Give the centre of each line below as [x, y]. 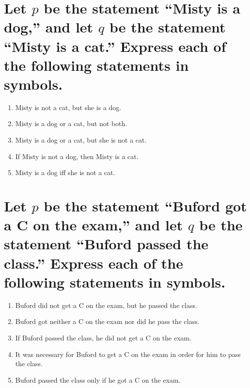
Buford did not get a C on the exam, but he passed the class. [106, 305]
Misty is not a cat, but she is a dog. [68, 107]
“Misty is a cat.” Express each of [115, 46]
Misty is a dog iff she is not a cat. [65, 172]
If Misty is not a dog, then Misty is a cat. [77, 156]
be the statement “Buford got [145, 206]
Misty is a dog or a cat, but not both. [71, 123]
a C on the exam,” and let [94, 225]
